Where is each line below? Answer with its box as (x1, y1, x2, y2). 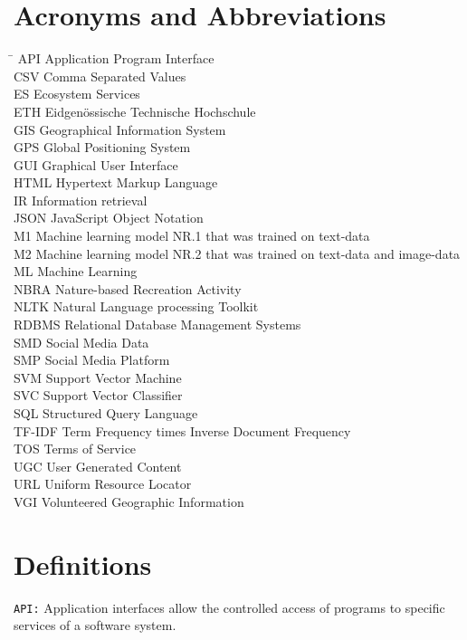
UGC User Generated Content (14, 456, 182, 475)
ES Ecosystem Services (14, 84, 140, 103)
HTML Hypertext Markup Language (14, 173, 218, 192)
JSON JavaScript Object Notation (14, 208, 204, 227)
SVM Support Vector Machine (14, 368, 182, 387)
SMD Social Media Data (14, 332, 149, 351)
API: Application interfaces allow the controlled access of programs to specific (14, 597, 445, 616)
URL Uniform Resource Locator (14, 474, 192, 493)
